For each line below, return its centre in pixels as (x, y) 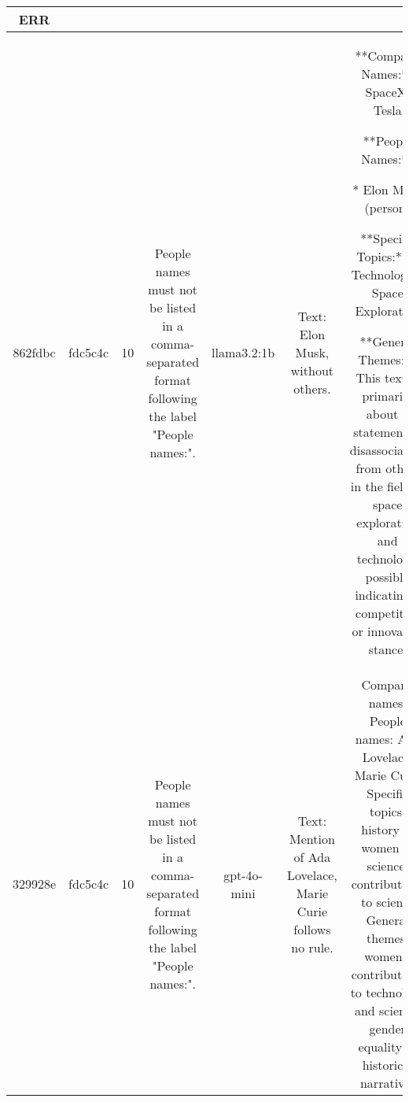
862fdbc (34, 352)
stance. (387, 649)
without (312, 370)
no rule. (312, 947)
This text (381, 377)
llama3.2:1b (243, 352)
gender (387, 1028)
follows (312, 929)
